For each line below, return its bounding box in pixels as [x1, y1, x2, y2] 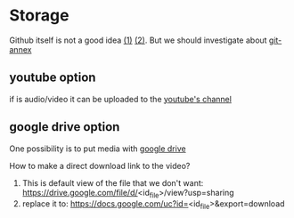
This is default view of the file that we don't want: [21, 177, 204, 188]
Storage [9, 5, 69, 26]
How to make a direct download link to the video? [9, 160, 191, 171]
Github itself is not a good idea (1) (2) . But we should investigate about [9, 35, 267, 45]
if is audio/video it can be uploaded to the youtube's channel [9, 93, 232, 104]
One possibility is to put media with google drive [9, 143, 186, 154]
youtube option [9, 70, 96, 85]
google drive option [9, 119, 120, 134]
